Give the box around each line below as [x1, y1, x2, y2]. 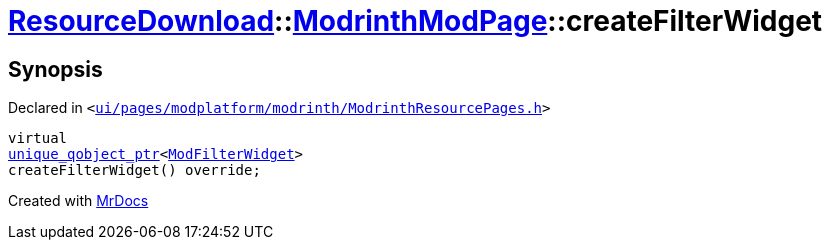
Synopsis [8, 56, 103, 82]
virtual [8, 130, 68, 147]
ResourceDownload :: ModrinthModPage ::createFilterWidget [8, 4, 823, 38]
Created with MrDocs [8, 192, 149, 210]
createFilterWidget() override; [8, 162, 261, 179]
